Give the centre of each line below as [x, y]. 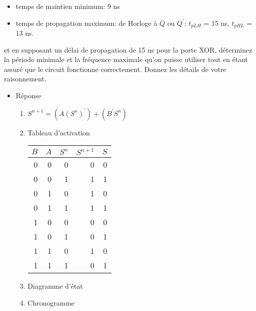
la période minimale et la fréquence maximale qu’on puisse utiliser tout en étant [126, 59]
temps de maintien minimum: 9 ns [68, 6]
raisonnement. [25, 79]
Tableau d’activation [59, 132]
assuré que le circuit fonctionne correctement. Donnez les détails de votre [115, 69]
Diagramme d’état [55, 286]
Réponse [29, 95]
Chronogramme [51, 302]
